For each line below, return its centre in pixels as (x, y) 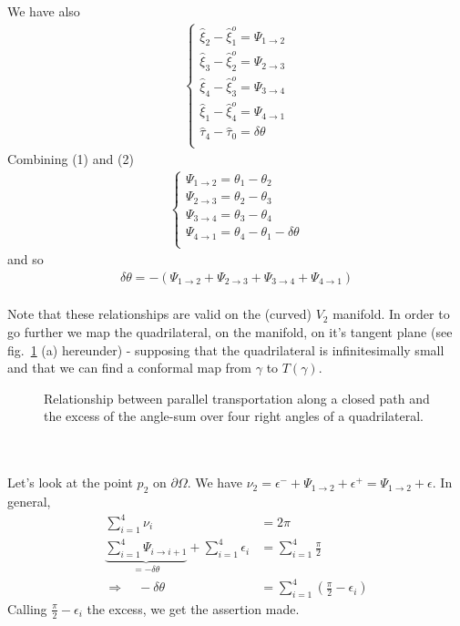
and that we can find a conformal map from (130, 368)
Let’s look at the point (70, 482)
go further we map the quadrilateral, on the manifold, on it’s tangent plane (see (230, 331)
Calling (27, 608)
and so (26, 259)
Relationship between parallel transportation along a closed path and (237, 398)
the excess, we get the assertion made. (193, 608)
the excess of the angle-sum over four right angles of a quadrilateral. (234, 416)
